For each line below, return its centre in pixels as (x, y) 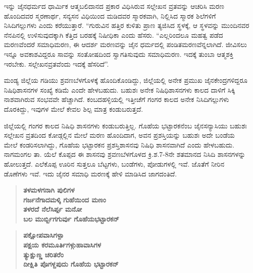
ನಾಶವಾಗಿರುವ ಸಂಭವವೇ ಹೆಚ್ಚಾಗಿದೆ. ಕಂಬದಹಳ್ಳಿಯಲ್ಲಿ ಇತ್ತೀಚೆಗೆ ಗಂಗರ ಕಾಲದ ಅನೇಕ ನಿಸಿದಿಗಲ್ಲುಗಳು (116, 99)
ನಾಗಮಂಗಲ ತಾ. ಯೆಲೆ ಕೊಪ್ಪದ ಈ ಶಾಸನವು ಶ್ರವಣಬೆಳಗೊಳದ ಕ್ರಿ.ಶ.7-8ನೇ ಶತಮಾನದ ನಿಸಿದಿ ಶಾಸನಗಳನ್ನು (125, 154)
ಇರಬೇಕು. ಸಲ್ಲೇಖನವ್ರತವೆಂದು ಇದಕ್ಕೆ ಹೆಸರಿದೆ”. (56, 63)
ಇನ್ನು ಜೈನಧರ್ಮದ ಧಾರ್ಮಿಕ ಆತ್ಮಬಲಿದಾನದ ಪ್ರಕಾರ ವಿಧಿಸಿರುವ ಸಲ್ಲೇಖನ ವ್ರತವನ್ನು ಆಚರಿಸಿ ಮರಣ (114, 6)
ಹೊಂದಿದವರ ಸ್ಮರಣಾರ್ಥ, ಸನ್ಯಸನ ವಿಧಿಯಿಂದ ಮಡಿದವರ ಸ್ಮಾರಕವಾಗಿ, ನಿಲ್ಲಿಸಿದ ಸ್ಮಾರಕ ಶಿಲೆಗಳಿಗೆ (110, 15)
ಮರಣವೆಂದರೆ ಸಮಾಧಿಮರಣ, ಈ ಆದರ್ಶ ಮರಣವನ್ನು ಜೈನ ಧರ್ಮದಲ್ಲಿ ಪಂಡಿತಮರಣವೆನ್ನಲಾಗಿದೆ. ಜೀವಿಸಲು (126, 44)
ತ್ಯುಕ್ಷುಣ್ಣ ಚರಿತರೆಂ (43, 254)
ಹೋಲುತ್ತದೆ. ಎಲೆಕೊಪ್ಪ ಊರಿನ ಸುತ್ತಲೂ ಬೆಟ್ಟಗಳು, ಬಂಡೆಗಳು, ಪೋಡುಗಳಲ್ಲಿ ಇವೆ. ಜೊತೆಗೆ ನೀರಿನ (114, 163)
